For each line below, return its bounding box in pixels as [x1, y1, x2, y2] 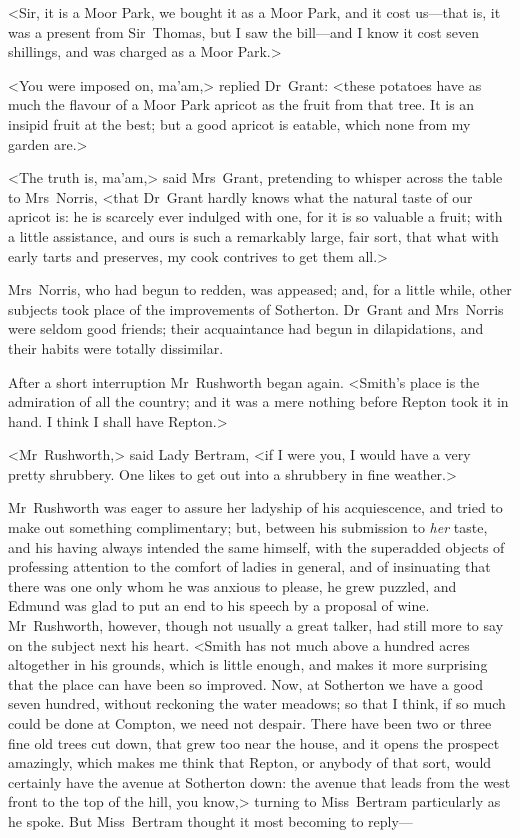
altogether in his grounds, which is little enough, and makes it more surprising [8, 654, 488, 675]
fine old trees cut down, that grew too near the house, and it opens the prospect [8, 732, 500, 753]
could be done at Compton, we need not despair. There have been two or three [8, 713, 492, 733]
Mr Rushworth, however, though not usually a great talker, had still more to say [8, 615, 504, 636]
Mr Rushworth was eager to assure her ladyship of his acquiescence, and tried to [8, 497, 503, 518]
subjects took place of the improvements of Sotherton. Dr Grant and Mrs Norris [8, 298, 504, 319]
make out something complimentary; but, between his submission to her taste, [8, 517, 488, 538]
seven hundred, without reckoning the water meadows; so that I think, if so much [8, 693, 506, 714]
